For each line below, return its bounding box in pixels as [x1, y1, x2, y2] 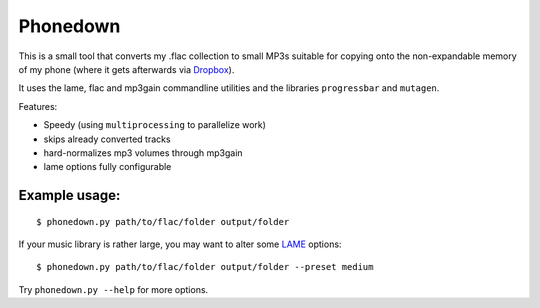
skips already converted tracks [43, 133, 171, 145]
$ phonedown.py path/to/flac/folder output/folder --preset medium [36, 261, 374, 273]
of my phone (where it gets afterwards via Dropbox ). [18, 63, 235, 75]
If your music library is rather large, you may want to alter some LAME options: [18, 238, 342, 250]
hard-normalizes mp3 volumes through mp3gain [43, 146, 244, 159]
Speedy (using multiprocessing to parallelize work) [43, 119, 267, 131]
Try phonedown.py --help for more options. [18, 283, 209, 295]
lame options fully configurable [43, 161, 172, 173]
